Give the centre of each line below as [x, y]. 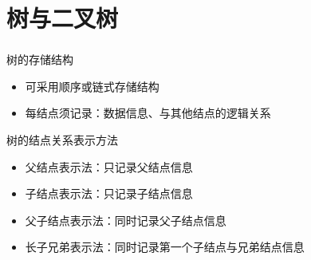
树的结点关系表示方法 [62, 140]
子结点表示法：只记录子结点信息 [109, 193]
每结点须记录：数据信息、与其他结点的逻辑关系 [148, 113]
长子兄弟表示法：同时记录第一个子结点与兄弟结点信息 [165, 247]
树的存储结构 [40, 59]
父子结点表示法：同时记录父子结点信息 [126, 220]
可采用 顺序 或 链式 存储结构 [92, 86]
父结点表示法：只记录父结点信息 [109, 166]
